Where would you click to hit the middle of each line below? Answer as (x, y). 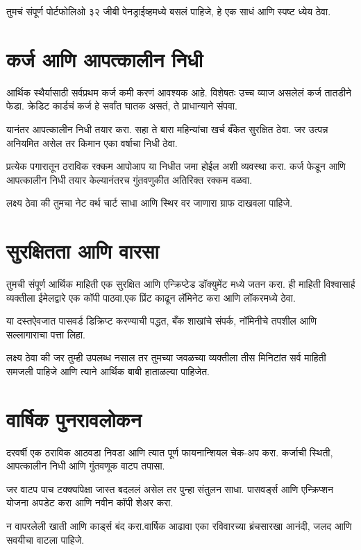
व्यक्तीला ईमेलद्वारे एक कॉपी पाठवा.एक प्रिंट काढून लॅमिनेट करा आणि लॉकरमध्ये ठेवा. (151, 297)
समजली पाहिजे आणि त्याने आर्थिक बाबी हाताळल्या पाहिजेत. (108, 371)
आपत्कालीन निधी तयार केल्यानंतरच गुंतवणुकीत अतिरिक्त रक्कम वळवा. (129, 179)
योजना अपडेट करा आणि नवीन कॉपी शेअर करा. (90, 502)
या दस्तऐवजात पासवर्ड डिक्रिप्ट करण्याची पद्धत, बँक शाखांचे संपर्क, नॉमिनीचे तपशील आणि (161, 321)
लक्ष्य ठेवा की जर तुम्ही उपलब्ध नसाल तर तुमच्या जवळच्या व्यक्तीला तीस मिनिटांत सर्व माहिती (166, 358)
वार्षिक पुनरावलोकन (74, 419)
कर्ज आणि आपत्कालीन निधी (105, 59)
